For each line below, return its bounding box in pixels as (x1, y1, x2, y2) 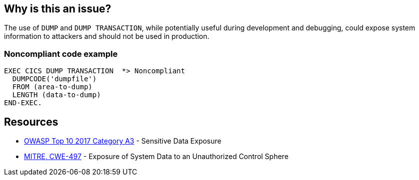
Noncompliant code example (4, 48, 118, 59)
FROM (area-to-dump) (12, 83, 93, 91)
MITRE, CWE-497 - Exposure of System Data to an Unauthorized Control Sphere (24, 152, 289, 161)
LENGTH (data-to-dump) (12, 91, 101, 99)
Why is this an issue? (4, 2, 111, 15)
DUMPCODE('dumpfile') (12, 75, 97, 83)
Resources (4, 115, 58, 128)
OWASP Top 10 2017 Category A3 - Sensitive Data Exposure (24, 137, 222, 146)
